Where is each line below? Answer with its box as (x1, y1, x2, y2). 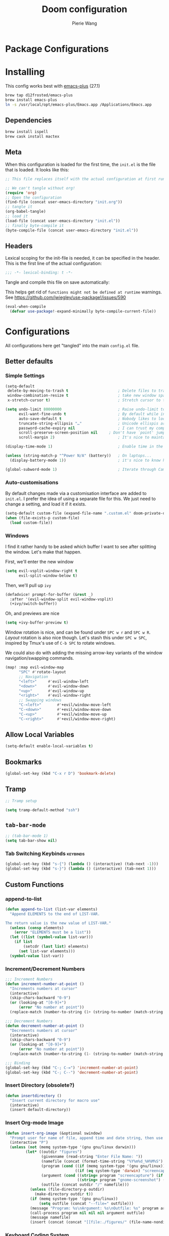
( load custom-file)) (10, 520, 53, 525)
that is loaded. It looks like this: (5, 166, 69, 172)
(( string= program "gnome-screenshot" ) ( (77, 1178, 165, 1183)
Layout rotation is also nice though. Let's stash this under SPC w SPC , (5, 635, 147, 641)
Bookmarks (5, 758, 42, 766)
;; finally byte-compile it (5, 223, 64, 228)
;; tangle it (5, 204, 33, 210)
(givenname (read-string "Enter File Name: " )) (41, 1154, 143, 1159)
